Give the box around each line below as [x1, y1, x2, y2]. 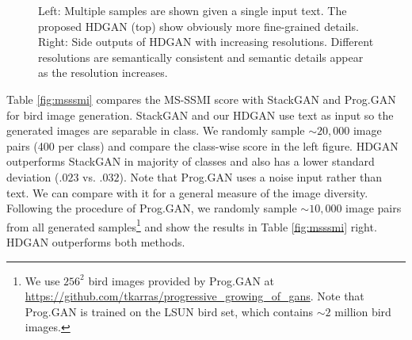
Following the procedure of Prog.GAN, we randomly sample [6, 200, 297, 216]
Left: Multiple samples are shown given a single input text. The [38, 2, 347, 18]
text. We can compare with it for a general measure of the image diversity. [6, 184, 368, 201]
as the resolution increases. [38, 64, 168, 81]
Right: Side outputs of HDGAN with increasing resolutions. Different [38, 33, 374, 50]
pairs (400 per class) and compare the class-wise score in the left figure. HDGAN [6, 137, 399, 154]
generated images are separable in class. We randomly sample [6, 122, 305, 139]
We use [25, 272, 60, 288]
